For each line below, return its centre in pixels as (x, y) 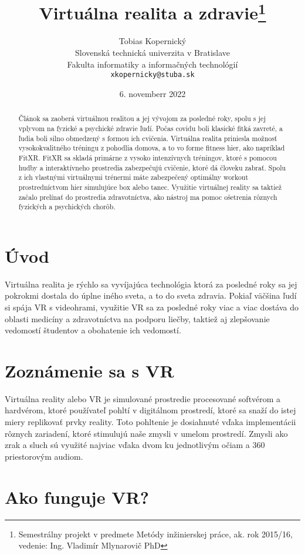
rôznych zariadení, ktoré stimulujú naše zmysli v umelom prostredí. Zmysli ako (146, 433)
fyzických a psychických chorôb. (67, 207)
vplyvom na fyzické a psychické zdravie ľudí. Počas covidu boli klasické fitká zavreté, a (151, 128)
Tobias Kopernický (152, 41)
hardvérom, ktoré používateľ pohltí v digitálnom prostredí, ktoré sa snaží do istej (150, 410)
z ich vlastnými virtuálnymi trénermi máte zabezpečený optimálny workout (133, 177)
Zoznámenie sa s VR (89, 370)
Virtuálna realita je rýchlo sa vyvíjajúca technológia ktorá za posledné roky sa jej (151, 284)
